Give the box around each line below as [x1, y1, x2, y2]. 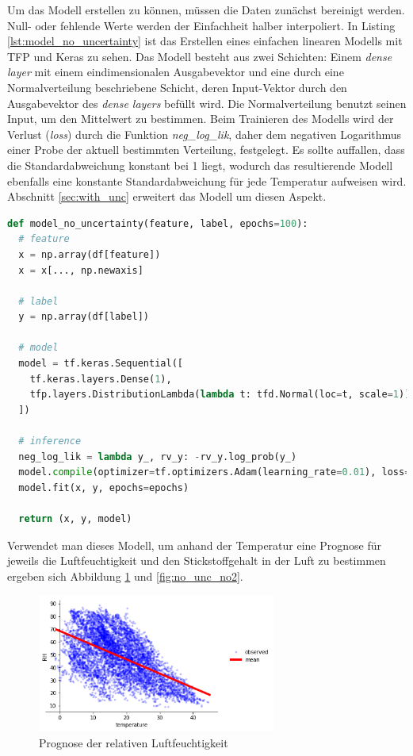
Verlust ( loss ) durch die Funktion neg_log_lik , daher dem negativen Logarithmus [7, 125, 402, 142]
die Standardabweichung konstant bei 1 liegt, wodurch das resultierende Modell [7, 156, 393, 173]
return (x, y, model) [18, 513, 132, 524]
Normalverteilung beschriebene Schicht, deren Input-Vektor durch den [7, 79, 347, 95]
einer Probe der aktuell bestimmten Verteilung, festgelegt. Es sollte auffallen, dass [7, 141, 405, 158]
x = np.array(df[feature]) [18, 248, 161, 260]
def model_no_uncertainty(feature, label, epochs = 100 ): [7, 217, 308, 229]
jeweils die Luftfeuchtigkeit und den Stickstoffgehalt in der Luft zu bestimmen [7, 552, 386, 569]
